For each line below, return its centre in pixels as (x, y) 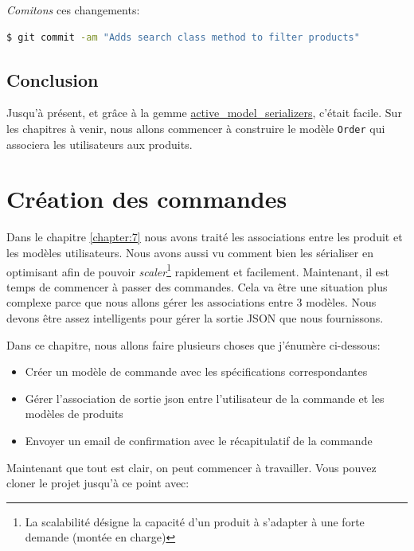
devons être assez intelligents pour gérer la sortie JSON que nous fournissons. (195, 317)
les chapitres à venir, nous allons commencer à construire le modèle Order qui (196, 128)
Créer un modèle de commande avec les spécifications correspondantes (196, 371)
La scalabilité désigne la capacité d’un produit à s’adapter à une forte (195, 521)
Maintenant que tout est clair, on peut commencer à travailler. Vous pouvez (191, 467)
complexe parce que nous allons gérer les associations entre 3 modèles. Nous (191, 302)
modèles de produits (74, 414)
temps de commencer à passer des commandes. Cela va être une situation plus (197, 286)
